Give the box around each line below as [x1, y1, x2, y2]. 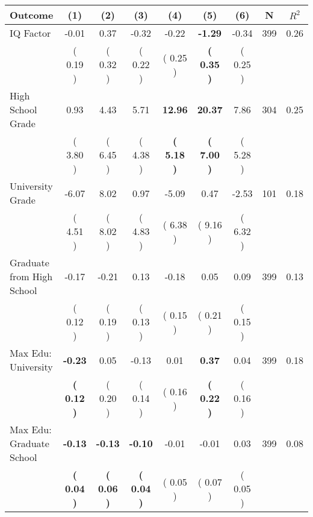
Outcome [10, 8, 54, 22]
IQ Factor [10, 26, 51, 40]
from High [10, 269, 53, 283]
